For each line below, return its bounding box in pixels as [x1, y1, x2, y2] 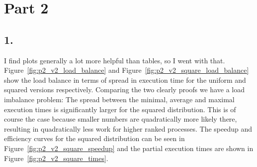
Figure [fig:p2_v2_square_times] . [4, 153, 108, 163]
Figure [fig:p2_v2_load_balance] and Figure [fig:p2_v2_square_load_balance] [4, 65, 249, 75]
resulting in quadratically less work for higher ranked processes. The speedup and [4, 123, 252, 134]
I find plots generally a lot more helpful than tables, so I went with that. [4, 55, 225, 65]
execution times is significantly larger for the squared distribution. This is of [4, 104, 236, 114]
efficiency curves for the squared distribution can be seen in [4, 133, 185, 144]
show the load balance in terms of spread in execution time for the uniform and [4, 74, 246, 85]
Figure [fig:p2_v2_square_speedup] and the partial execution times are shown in [4, 143, 254, 153]
